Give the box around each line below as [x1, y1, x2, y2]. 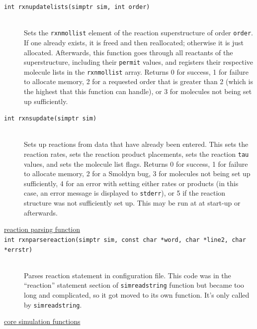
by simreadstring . [24, 299, 82, 310]
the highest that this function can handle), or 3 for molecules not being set [24, 86, 252, 96]
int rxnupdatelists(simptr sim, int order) [4, 3, 150, 10]
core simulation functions [4, 316, 81, 327]
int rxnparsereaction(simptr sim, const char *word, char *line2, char [4, 236, 246, 243]
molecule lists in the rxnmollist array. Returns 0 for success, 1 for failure [24, 66, 249, 77]
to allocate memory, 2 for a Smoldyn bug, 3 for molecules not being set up [24, 168, 251, 179]
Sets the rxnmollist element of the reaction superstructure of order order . [24, 27, 253, 38]
